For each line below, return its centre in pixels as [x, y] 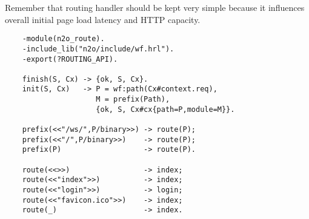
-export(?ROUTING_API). [70, 59]
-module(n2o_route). [63, 39]
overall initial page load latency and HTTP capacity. [103, 19]
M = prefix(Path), [133, 100]
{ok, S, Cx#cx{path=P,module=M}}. [165, 109]
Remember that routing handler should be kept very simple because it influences [155, 7]
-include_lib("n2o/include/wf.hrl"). [98, 49]
